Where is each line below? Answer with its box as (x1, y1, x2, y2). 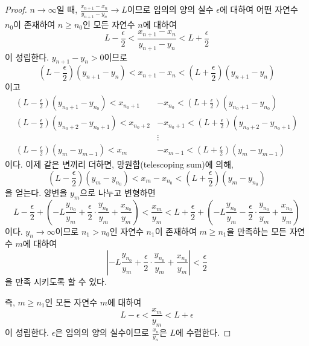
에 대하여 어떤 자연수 (219, 3, 298, 15)
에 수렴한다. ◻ (176, 326, 231, 338)
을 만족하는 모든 (226, 224, 287, 237)
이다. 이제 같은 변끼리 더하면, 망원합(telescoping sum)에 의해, (5, 158, 234, 171)
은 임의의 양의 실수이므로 (55, 326, 149, 338)
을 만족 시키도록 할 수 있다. (5, 275, 107, 287)
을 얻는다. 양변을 (5, 186, 68, 198)
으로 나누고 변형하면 (80, 186, 156, 198)
